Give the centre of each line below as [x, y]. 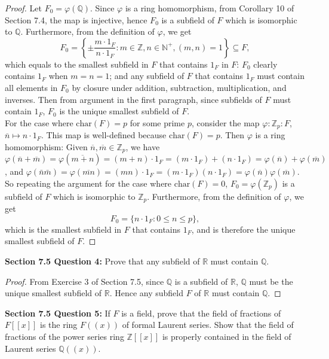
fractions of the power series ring [64, 337]
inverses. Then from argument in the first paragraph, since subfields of [133, 99]
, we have [143, 146]
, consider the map [225, 122]
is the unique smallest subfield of [119, 111]
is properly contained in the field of [227, 337]
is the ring [59, 325]
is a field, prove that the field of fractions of [201, 313]
